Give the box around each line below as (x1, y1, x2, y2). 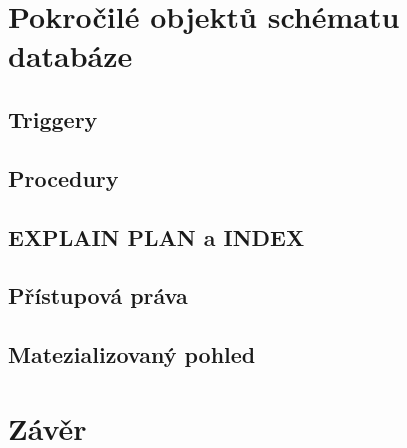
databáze (8, 35, 133, 76)
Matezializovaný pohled (8, 339, 256, 370)
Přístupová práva (8, 280, 188, 311)
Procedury (8, 162, 119, 193)
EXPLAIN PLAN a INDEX (8, 221, 305, 252)
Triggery (8, 103, 98, 134)
